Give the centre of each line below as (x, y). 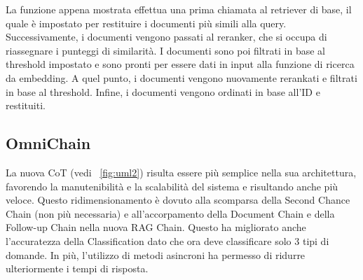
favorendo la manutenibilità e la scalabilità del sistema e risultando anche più (172, 186)
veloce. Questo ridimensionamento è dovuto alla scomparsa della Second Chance (178, 200)
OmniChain (48, 143)
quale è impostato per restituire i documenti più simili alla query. (146, 23)
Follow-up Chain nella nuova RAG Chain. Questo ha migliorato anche (156, 227)
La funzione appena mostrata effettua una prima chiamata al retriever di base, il (179, 9)
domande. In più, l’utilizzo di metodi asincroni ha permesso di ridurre (156, 254)
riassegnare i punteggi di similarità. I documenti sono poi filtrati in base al (165, 50)
